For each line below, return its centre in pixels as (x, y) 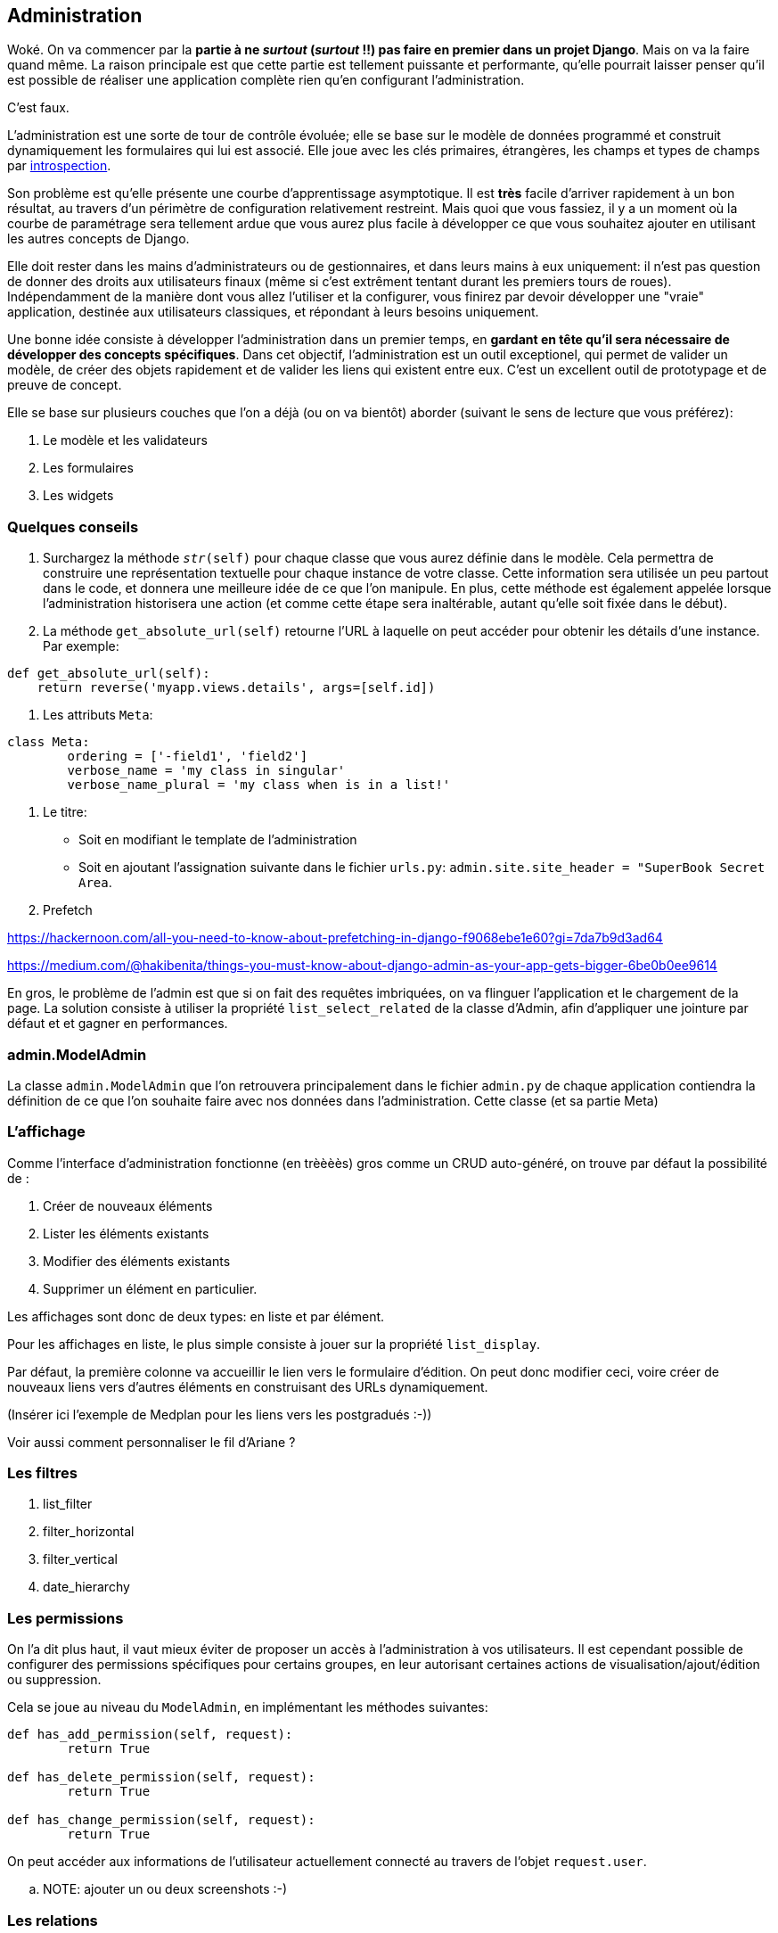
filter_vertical (80, 1559)
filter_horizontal (89, 1532)
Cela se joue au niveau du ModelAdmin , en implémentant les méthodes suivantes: (248, 1707)
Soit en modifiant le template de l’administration (218, 840)
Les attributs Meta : (98, 715)
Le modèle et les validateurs (125, 440)
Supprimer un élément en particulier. (150, 1288)
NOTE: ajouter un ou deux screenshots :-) (165, 1889)
